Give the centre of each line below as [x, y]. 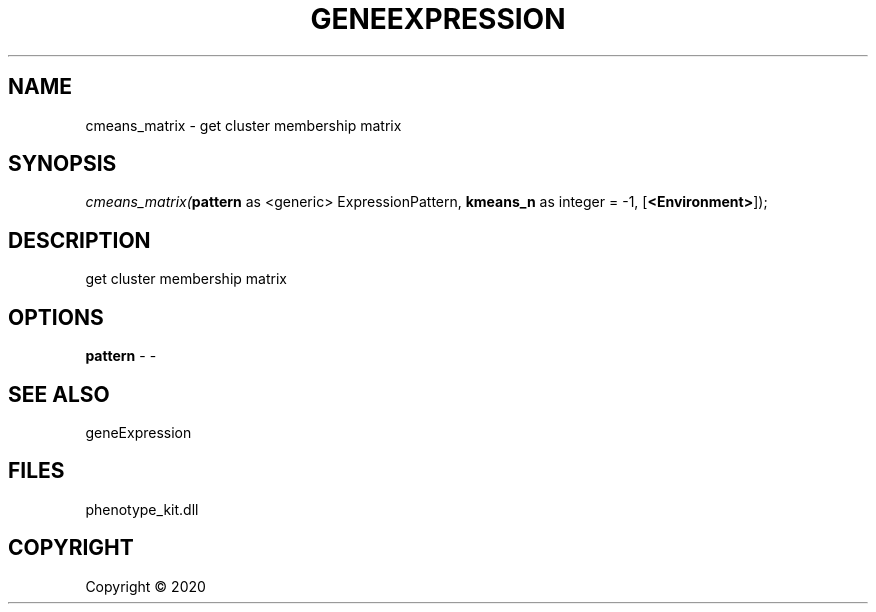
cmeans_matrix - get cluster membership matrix [243, 125]
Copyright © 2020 [145, 586]
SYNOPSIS [62, 164]
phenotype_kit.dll [142, 509]
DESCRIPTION [79, 240]
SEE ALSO [59, 394]
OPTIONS [56, 317]
